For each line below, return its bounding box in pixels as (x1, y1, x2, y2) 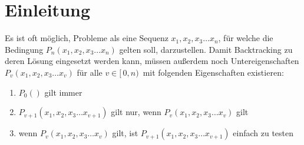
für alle (77, 66, 103, 78)
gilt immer (44, 86, 82, 98)
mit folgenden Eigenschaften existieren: (143, 66, 284, 78)
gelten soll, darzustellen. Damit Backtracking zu (119, 43, 293, 55)
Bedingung (5, 43, 44, 55)
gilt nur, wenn (111, 106, 161, 118)
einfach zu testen (233, 127, 294, 139)
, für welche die (218, 32, 273, 44)
